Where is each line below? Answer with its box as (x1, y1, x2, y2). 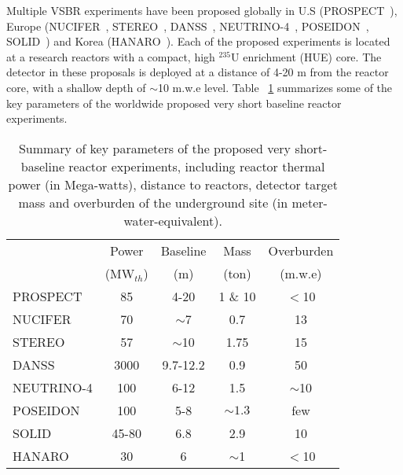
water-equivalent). (123, 211, 222, 230)
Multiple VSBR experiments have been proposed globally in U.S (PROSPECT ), (6, 2, 398, 18)
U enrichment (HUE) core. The (231, 48, 382, 64)
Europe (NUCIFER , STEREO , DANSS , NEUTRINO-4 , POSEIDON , (6, 17, 369, 34)
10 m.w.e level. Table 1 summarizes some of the (157, 79, 393, 95)
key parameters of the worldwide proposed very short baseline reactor (6, 94, 342, 111)
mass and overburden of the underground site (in (18, 193, 288, 212)
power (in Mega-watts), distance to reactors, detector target (8, 175, 338, 193)
